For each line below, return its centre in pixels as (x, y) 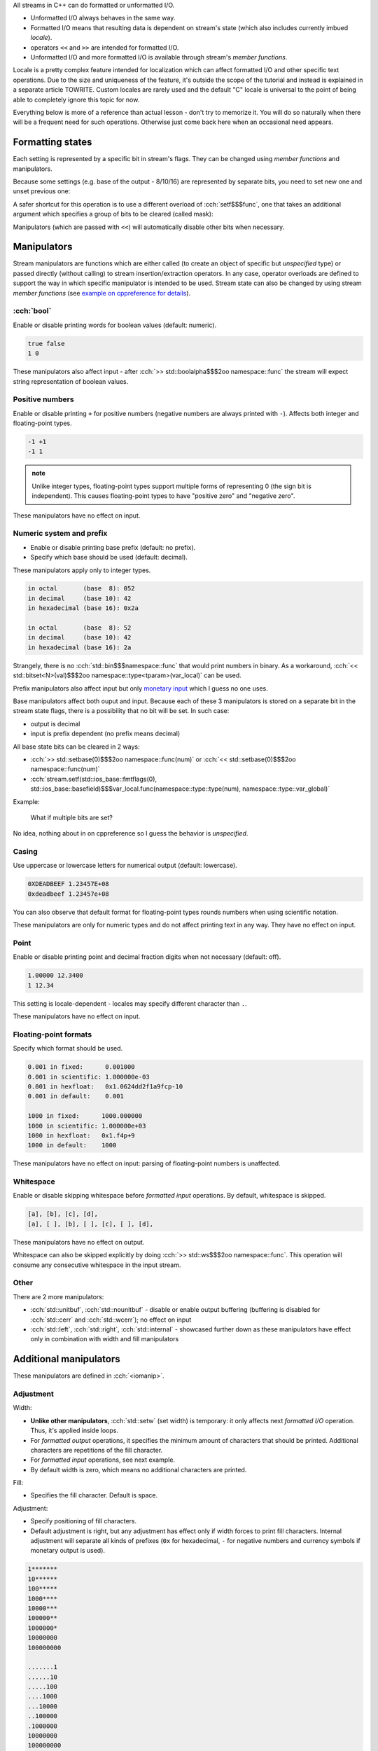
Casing (25, 852)
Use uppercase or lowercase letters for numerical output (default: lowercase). (125, 866)
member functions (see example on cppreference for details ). (102, 293)
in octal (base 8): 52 (79, 628)
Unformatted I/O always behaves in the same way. (103, 18)
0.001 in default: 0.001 (76, 1096)
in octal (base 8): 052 (82, 589)
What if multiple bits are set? (72, 817)
